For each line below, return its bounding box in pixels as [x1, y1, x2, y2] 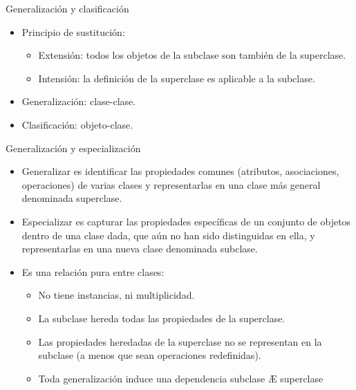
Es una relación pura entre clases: [21, 264, 165, 279]
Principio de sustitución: [21, 24, 125, 39]
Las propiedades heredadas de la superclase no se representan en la [38, 334, 322, 349]
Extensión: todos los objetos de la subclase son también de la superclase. [38, 48, 346, 62]
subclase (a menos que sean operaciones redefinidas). [38, 348, 261, 362]
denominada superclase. [21, 191, 122, 205]
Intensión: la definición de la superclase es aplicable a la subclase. [38, 71, 315, 85]
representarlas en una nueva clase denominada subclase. [21, 241, 258, 256]
